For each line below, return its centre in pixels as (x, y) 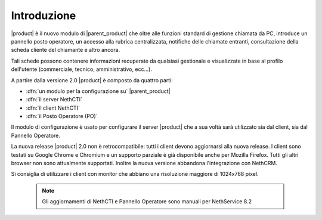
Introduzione (44, 16)
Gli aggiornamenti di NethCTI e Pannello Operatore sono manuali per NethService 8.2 (147, 202)
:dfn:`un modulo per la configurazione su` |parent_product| (98, 91)
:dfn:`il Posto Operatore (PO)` (62, 116)
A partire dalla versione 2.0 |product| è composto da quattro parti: (92, 80)
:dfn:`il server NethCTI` (54, 100)
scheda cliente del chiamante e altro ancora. (66, 50)
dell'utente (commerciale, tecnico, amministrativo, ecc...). (81, 69)
